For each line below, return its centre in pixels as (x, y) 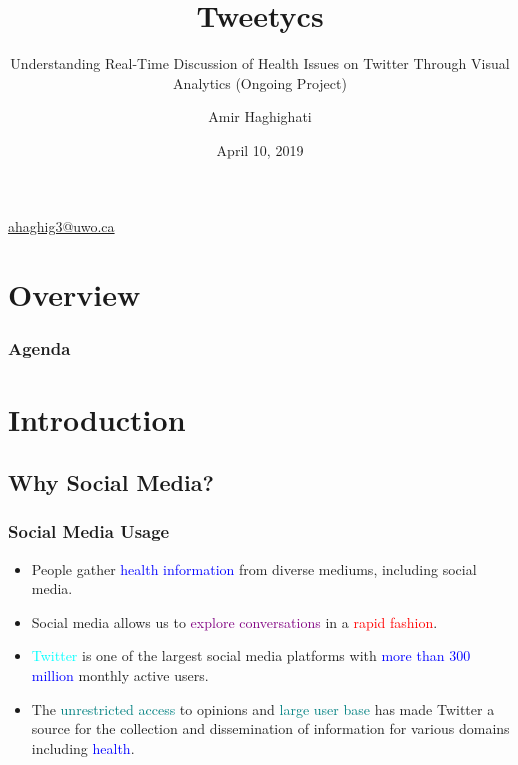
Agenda (39, 348)
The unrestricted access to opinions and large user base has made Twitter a (263, 708)
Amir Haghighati (260, 116)
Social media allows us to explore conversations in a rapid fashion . (234, 621)
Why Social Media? (111, 482)
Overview (74, 294)
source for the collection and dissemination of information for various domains (270, 728)
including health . (83, 747)
